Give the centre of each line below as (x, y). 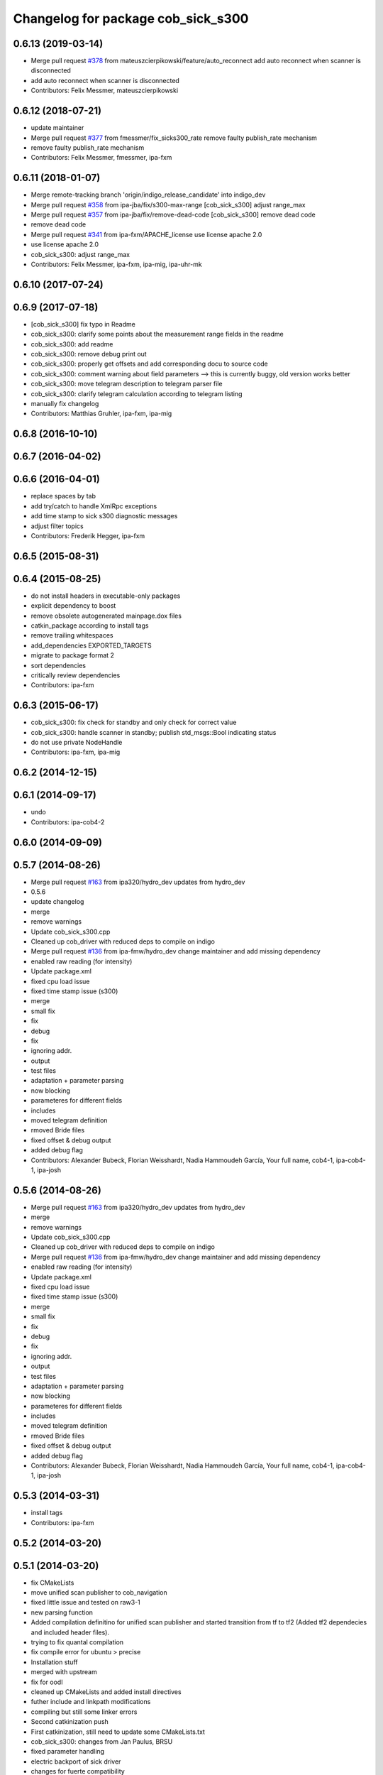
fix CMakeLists (52, 1583)
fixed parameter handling (68, 1752)
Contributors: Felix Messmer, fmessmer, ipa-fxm (101, 158)
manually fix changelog (65, 404)
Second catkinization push (70, 1722)
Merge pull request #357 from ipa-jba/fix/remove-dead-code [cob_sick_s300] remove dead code (173, 214)
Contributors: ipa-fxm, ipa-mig (76, 752)
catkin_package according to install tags (90, 626)
